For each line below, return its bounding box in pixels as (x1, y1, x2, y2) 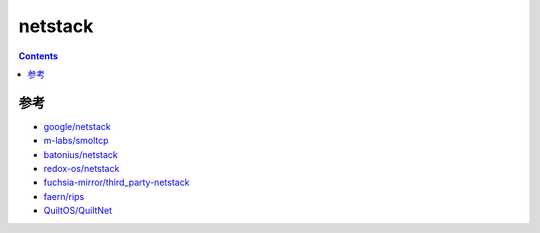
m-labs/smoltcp (43, 135, 109, 147)
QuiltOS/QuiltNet (43, 205, 113, 217)
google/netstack (43, 120, 112, 132)
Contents (18, 50, 59, 62)
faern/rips (43, 190, 85, 202)
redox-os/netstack (43, 163, 120, 175)
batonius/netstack (43, 148, 119, 160)
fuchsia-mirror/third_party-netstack (43, 176, 190, 189)
